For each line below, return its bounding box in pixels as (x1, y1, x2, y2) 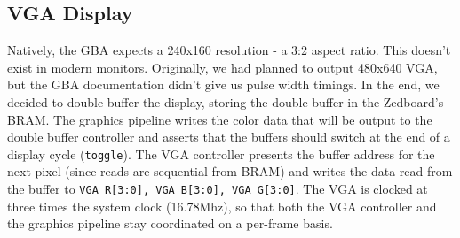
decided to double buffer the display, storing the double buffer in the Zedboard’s (7, 92, 444, 111)
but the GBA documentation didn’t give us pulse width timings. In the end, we (7, 75, 440, 94)
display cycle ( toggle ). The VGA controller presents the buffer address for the (7, 144, 435, 163)
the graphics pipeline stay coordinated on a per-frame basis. (7, 214, 333, 233)
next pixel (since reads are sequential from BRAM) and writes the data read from (7, 162, 453, 180)
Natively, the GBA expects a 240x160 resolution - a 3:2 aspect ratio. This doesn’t (7, 41, 451, 59)
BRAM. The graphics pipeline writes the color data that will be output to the (7, 110, 432, 128)
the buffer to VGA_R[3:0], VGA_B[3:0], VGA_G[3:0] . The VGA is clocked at (7, 180, 428, 198)
